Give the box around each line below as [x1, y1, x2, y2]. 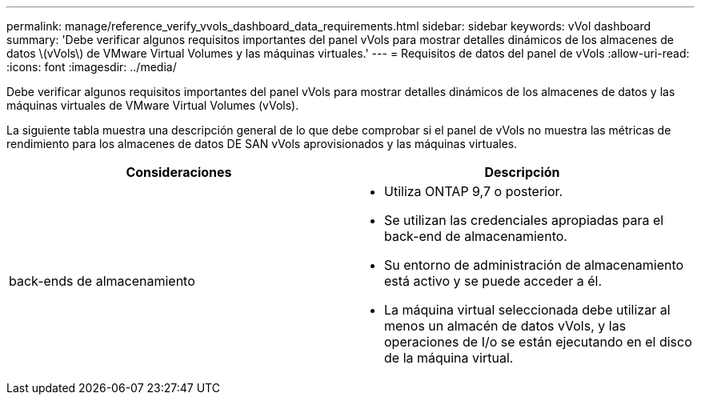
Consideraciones [126, 164, 232, 180]
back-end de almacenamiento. [384, 228, 567, 244]
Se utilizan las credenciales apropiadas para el [384, 212, 664, 228]
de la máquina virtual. [384, 350, 514, 366]
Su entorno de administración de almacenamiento [384, 257, 684, 273]
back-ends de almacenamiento [9, 273, 195, 289]
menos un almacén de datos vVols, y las [384, 318, 627, 334]
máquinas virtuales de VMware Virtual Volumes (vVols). [6, 98, 299, 112]
